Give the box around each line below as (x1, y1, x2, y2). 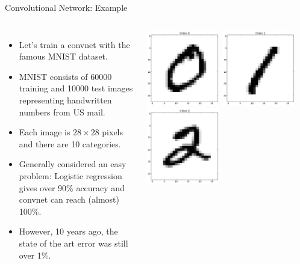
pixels (102, 126, 123, 138)
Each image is (19, 126, 70, 138)
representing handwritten (19, 93, 112, 106)
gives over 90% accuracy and (19, 181, 125, 194)
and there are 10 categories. (19, 137, 121, 150)
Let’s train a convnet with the (19, 38, 130, 51)
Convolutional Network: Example (5, 1, 128, 13)
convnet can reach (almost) (19, 193, 119, 206)
